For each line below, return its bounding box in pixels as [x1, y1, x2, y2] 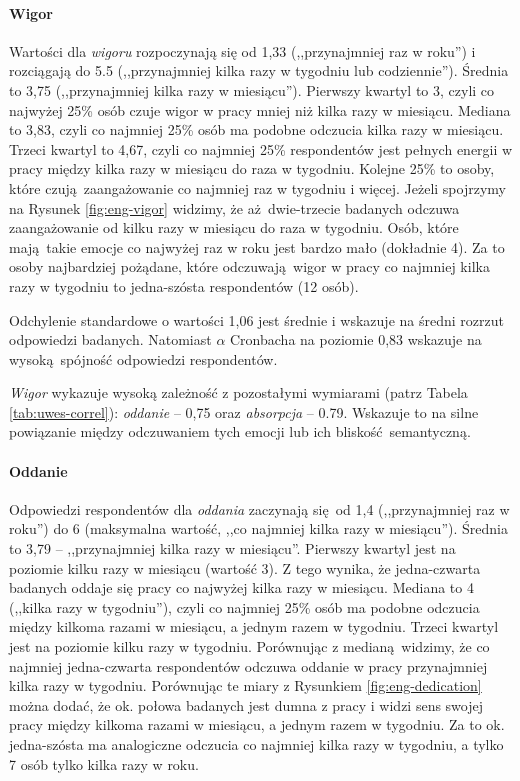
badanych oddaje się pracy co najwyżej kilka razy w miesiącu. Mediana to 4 [9, 577, 474, 598]
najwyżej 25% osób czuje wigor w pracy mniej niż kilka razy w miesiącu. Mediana [9, 99, 511, 120]
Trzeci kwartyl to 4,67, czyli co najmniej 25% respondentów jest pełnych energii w [9, 138, 513, 159]
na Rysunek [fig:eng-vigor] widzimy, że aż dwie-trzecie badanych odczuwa [9, 197, 460, 218]
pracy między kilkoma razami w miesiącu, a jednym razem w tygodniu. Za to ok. [9, 714, 505, 735]
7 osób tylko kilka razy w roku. [9, 753, 199, 774]
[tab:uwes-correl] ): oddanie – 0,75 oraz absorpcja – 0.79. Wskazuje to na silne [9, 401, 479, 422]
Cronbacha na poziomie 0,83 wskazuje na [230, 329, 482, 350]
